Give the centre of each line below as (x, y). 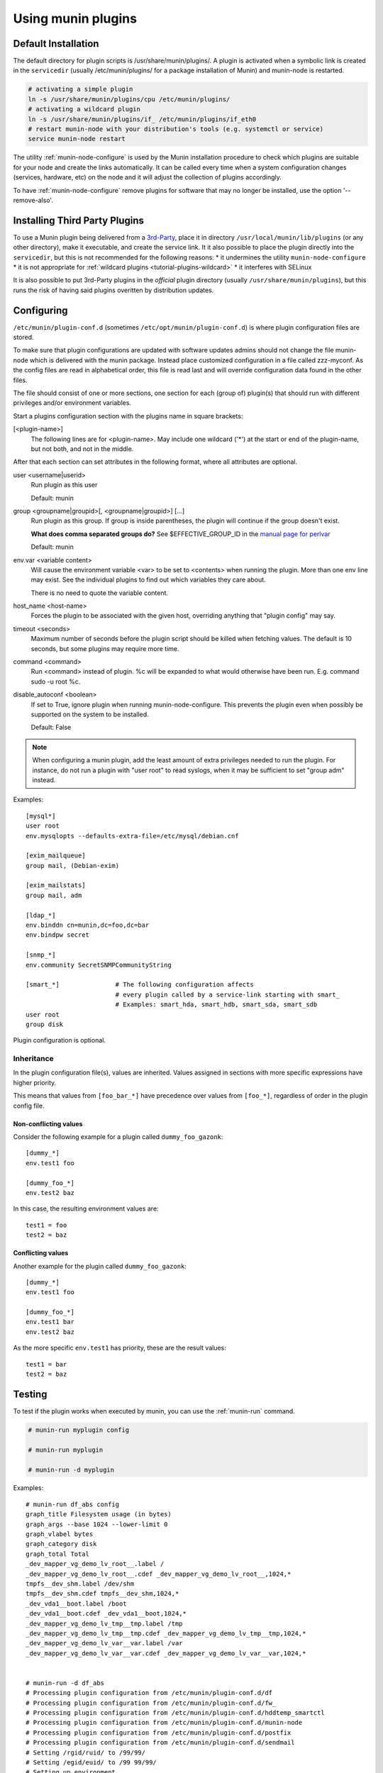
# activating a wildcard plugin (84, 109)
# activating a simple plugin (81, 89)
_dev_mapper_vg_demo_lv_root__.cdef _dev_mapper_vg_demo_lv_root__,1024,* (159, 1574)
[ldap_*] (41, 915)
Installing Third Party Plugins (79, 220)
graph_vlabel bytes (60, 1534)
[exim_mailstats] (56, 885)
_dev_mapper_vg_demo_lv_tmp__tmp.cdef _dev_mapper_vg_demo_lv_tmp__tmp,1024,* (166, 1633)
